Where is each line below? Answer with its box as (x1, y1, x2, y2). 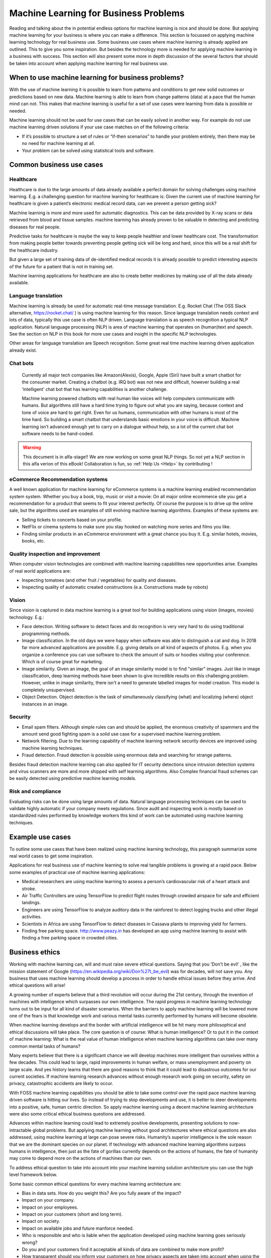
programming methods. (22, 631, 71, 637)
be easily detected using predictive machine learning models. (9, 775, 137, 781)
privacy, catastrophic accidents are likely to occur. (9, 1080, 113, 1086)
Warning (23, 444, 41, 450)
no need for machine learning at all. (22, 140, 95, 146)
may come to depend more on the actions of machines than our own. (9, 1155, 153, 1161)
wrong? (22, 1239, 38, 1245)
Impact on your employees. (22, 1204, 79, 1210)
